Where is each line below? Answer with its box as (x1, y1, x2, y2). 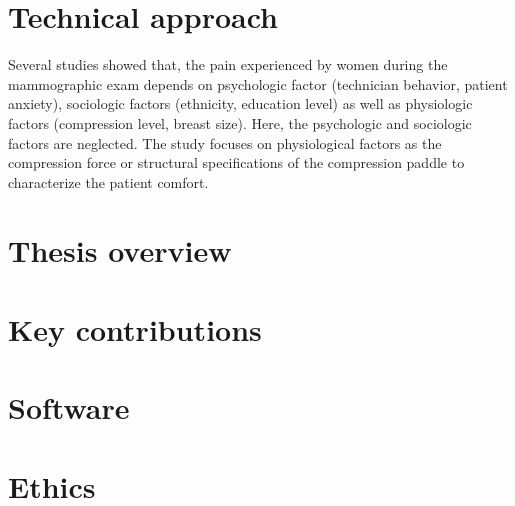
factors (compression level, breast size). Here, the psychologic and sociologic (8, 112, 472, 133)
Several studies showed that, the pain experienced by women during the (8, 54, 448, 75)
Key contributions (8, 308, 262, 349)
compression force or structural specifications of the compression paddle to (8, 152, 465, 173)
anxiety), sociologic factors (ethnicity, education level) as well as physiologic (8, 93, 473, 114)
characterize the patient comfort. (8, 171, 209, 192)
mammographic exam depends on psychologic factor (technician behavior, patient (8, 73, 508, 94)
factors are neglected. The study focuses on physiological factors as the (8, 132, 442, 153)
